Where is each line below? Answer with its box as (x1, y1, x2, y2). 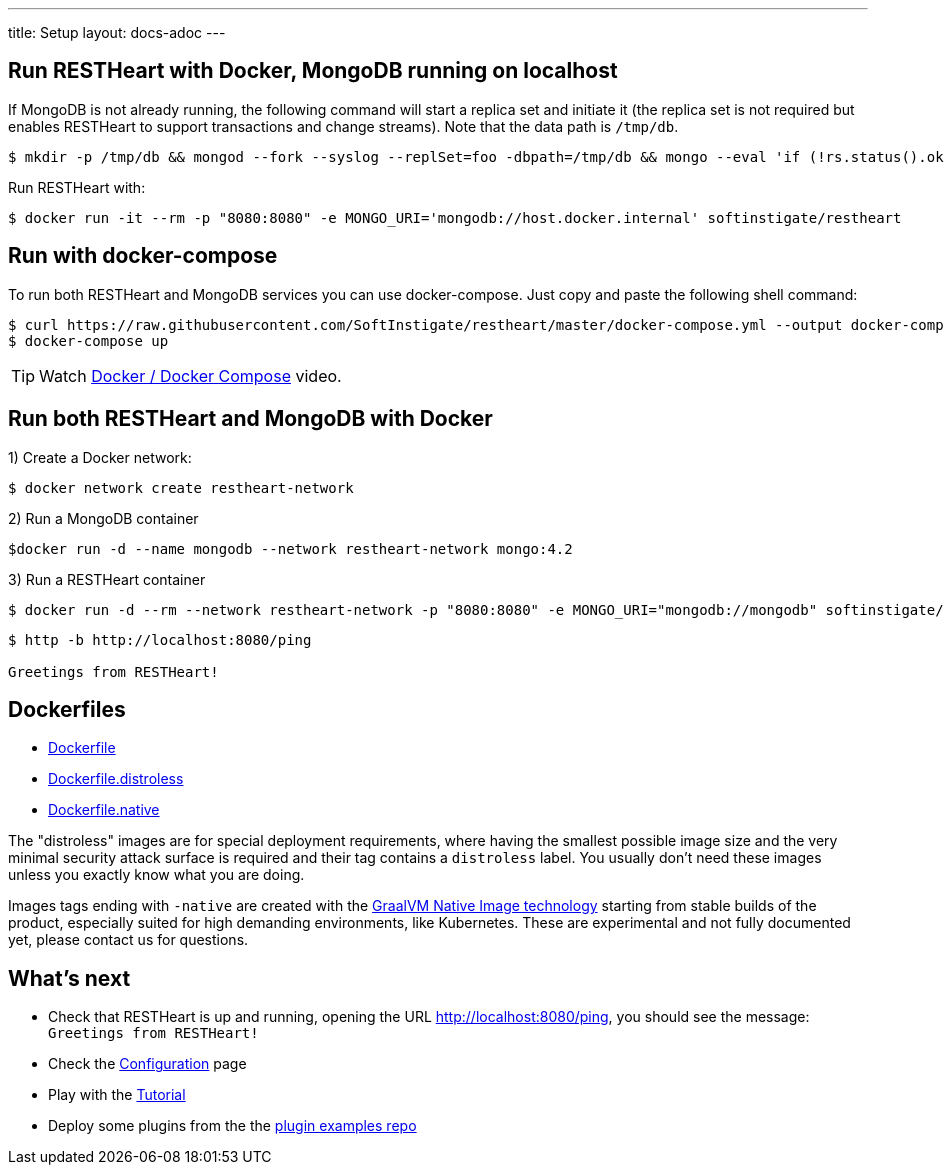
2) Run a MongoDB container (8, 509, 199, 527)
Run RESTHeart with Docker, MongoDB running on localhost (8, 58, 618, 84)
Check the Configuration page (48, 1055, 247, 1073)
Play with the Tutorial (48, 1086, 186, 1104)
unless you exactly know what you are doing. (8, 866, 305, 884)
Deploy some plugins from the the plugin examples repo (48, 1117, 417, 1135)
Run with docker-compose (8, 243, 278, 269)
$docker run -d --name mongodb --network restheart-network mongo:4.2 (8, 540, 573, 557)
